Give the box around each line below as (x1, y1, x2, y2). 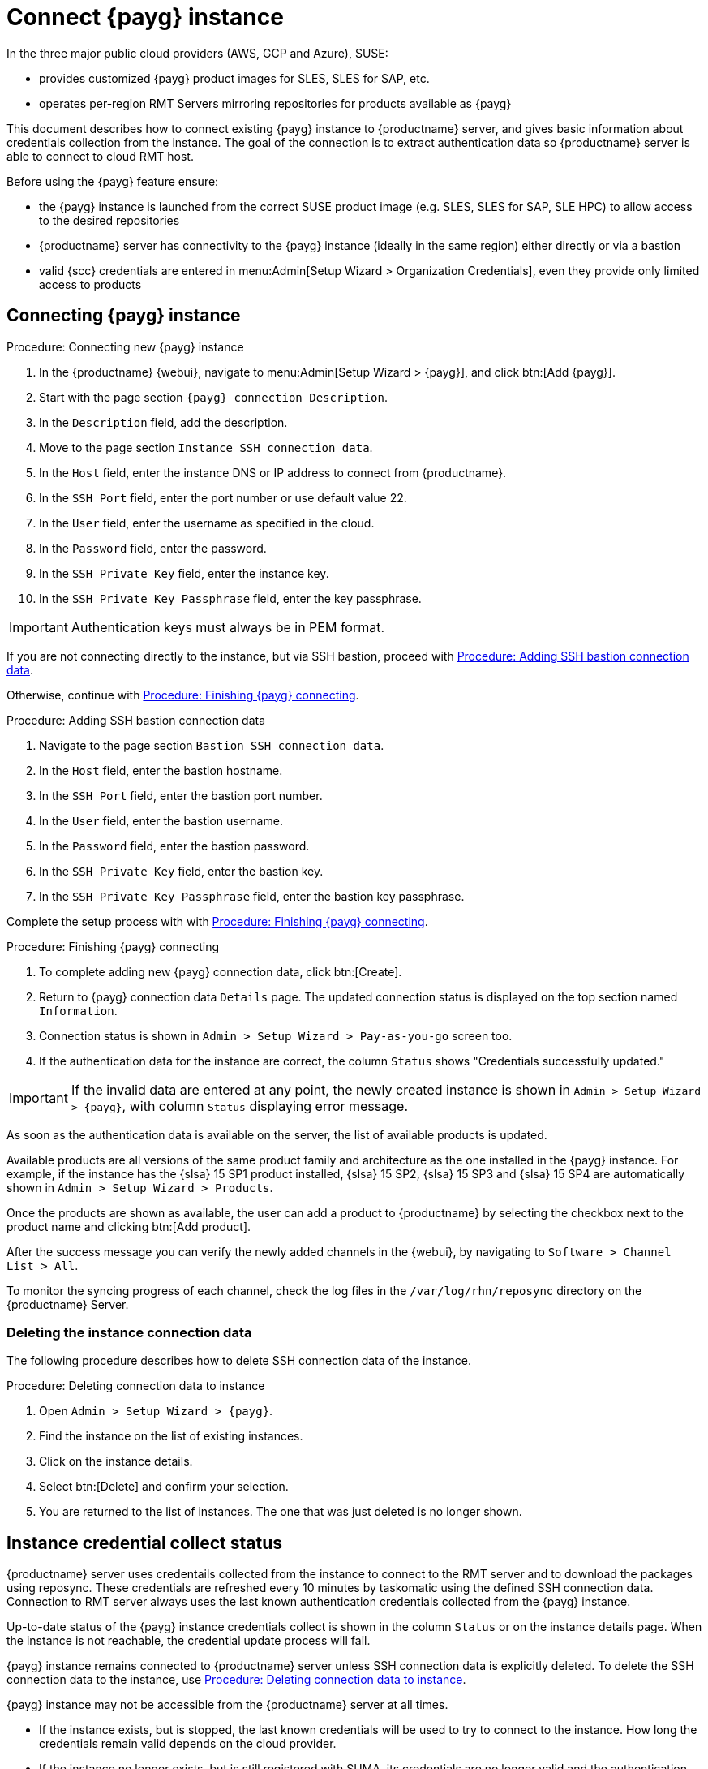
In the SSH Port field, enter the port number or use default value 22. (39, 490, 407, 505)
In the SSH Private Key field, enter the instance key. (39, 566, 329, 580)
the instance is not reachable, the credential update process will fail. (6, 1633, 371, 1648)
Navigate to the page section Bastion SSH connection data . (39, 738, 384, 752)
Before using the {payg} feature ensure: (6, 174, 219, 188)
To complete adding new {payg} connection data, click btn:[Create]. (39, 964, 402, 979)
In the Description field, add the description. (39, 415, 288, 429)
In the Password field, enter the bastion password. (39, 838, 310, 853)
